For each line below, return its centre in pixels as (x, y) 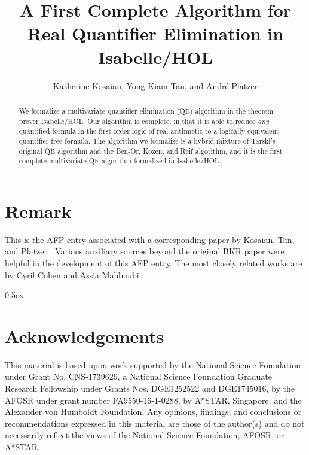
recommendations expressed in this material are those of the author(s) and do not (155, 423)
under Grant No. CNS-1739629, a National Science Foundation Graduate (139, 376)
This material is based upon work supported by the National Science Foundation (153, 364)
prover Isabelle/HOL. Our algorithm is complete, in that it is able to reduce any (144, 121)
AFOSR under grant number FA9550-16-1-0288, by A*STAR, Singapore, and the (153, 400)
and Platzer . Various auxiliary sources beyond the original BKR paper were (145, 251)
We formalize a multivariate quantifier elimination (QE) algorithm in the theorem (146, 110)
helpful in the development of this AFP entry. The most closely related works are (154, 263)
